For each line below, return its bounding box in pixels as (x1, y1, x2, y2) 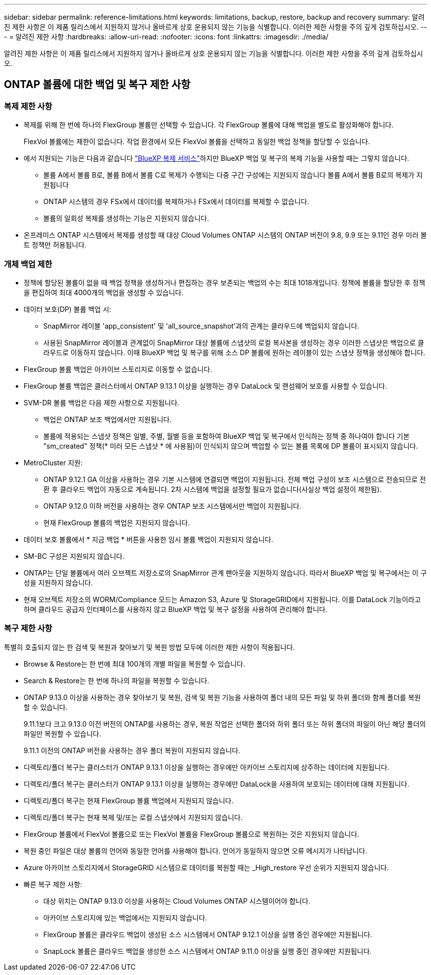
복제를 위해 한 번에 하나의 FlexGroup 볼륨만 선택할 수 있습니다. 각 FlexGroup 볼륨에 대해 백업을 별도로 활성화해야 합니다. (24, 121, 394, 129)
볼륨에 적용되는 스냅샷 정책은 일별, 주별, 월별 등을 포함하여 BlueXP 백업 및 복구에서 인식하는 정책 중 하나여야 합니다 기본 (43, 431, 410, 440)
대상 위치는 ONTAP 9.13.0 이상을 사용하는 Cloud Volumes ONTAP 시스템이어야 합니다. (43, 896, 310, 905)
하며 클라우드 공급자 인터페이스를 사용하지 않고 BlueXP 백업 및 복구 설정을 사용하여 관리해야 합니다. (24, 605, 328, 613)
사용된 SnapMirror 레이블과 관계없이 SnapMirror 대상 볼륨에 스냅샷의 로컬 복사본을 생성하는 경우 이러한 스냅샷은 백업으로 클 (43, 338, 424, 347)
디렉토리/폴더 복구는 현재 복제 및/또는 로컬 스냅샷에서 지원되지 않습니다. (24, 813, 243, 822)
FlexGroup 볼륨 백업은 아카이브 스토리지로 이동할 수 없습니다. (24, 365, 212, 373)
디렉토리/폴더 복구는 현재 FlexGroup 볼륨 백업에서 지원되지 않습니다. (24, 796, 234, 805)
